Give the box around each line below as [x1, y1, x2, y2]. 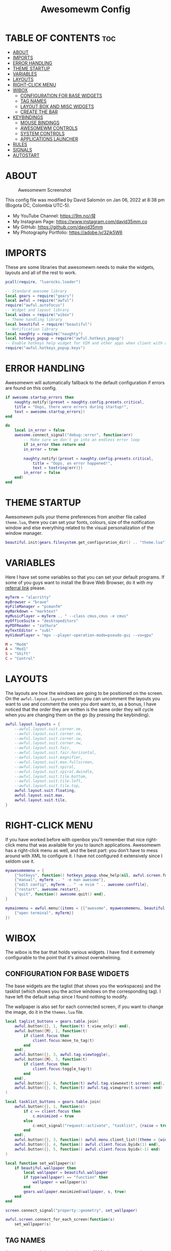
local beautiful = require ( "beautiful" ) [5, 321, 93, 327]
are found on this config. [5, 385, 57, 391]
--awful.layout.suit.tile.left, [14, 779, 83, 784]
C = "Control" [5, 656, 36, 661]
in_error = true [23, 446, 58, 452]
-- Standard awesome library [5, 288, 67, 294]
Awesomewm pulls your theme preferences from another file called [5, 514, 147, 520]
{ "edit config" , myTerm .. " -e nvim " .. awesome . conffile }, [14, 882, 149, 887]
